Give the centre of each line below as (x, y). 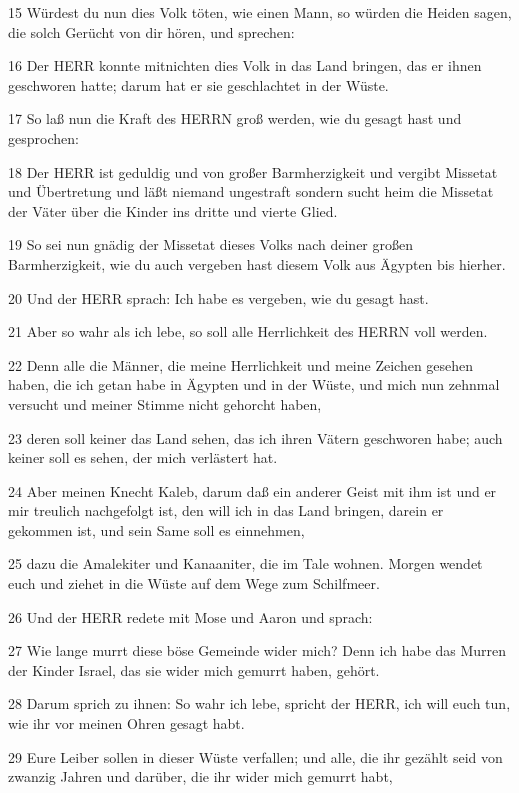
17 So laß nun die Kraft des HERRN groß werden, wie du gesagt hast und (235, 118)
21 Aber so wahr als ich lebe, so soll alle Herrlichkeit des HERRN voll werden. (248, 331)
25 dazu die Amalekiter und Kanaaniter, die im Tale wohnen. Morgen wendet (245, 563)
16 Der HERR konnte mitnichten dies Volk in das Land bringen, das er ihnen (245, 65)
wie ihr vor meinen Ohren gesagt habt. (126, 723)
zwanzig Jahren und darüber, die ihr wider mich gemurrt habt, (200, 776)
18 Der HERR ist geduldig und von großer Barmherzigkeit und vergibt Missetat (253, 171)
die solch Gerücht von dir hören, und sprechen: (151, 31)
